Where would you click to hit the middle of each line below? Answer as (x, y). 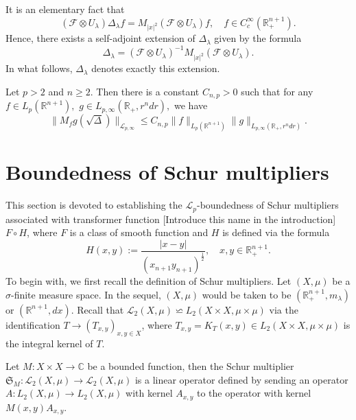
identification (33, 324)
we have (191, 105)
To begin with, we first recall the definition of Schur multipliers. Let (149, 281)
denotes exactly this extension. (156, 68)
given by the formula (258, 38)
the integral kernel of (49, 343)
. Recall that (97, 309)
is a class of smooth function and (139, 232)
